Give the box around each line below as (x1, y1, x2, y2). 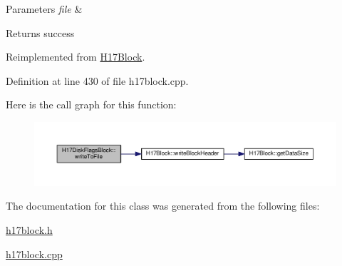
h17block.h (6, 222, 53, 237)
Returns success (6, 25, 75, 40)
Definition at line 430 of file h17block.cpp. (6, 73, 189, 88)
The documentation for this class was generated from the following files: (6, 198, 320, 213)
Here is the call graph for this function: (6, 97, 177, 112)
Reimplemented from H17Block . (6, 49, 145, 64)
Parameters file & (6, 1, 83, 16)
